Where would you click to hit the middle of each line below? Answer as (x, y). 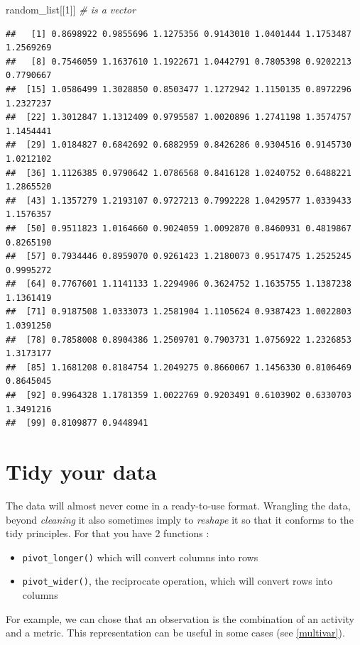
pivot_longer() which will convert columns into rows (140, 557)
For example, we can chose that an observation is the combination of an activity (180, 618)
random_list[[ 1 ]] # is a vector (71, 9)
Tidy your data (81, 471)
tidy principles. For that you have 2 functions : (108, 533)
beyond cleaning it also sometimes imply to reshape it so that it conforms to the (180, 519)
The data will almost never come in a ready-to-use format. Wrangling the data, (178, 505)
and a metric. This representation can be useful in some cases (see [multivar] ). (175, 633)
